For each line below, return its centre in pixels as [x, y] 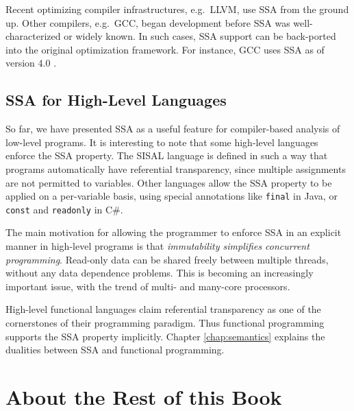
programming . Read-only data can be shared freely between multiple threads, [167, 259]
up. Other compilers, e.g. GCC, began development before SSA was [148, 22]
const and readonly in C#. [64, 209]
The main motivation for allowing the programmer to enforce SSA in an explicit [174, 232]
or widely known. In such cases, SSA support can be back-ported [200, 36]
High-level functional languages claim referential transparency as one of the [163, 309]
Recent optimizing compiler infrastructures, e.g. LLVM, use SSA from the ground [177, 9]
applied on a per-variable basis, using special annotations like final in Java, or [172, 196]
